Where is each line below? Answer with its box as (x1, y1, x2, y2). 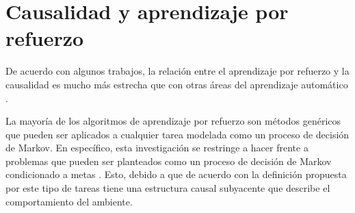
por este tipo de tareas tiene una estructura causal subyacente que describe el (5, 181, 330, 195)
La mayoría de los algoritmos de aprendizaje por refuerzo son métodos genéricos (5, 114, 341, 128)
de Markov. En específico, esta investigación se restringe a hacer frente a (5, 140, 308, 155)
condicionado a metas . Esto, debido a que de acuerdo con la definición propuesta (5, 167, 347, 181)
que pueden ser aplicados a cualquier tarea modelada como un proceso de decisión (5, 127, 350, 141)
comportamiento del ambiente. (5, 194, 133, 208)
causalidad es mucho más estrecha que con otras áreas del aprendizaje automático (5, 77, 348, 91)
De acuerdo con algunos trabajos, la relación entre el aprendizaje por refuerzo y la (5, 64, 350, 78)
